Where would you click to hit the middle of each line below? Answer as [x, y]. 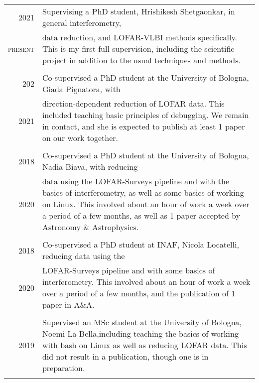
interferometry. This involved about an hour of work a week [146, 282]
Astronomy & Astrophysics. [90, 227]
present [21, 49]
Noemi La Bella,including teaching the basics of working [140, 333]
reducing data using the [83, 256]
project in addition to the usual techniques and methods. [141, 60]
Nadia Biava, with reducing [90, 167]
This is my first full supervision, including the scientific [138, 49]
